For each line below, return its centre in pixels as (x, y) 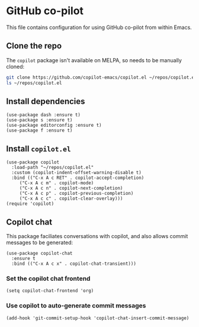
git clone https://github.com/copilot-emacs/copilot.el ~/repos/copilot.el (102, 77)
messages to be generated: (40, 242)
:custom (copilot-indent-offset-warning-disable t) (77, 173)
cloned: (15, 66)
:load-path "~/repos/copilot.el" (53, 168)
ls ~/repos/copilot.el (34, 83)
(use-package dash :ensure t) (44, 115)
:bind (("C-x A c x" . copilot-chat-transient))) (74, 264)
